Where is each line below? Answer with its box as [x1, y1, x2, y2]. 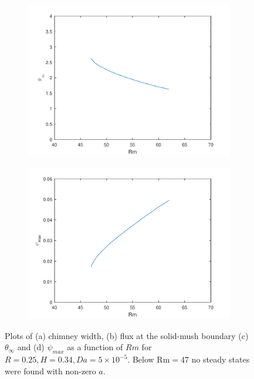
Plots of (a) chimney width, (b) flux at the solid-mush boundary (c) [5, 329, 249, 341]
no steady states [191, 353, 250, 365]
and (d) [17, 341, 45, 353]
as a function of [67, 341, 123, 353]
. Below [127, 353, 154, 365]
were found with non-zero [5, 364, 96, 377]
